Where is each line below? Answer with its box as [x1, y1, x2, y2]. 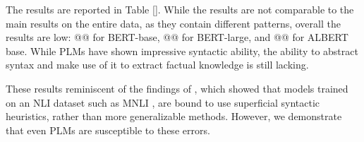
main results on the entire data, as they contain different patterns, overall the [6, 16, 341, 30]
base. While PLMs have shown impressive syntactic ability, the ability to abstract [6, 43, 358, 58]
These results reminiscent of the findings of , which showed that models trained [6, 81, 348, 95]
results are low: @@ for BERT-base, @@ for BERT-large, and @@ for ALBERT [6, 30, 348, 45]
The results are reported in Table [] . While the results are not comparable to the [6, 2, 354, 16]
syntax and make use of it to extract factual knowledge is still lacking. [6, 57, 309, 72]
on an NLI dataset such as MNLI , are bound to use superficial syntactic [6, 95, 320, 110]
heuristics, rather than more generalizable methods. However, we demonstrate [6, 109, 342, 124]
